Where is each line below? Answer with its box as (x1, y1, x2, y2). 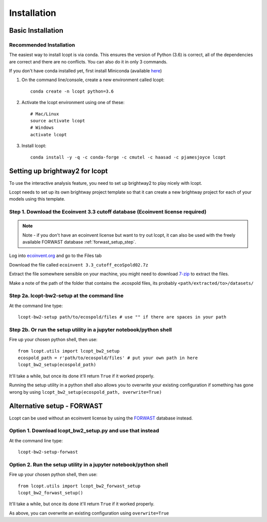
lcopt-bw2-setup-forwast (18, 449, 78, 455)
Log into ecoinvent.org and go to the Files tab (9, 253, 102, 259)
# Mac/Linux (30, 111, 59, 116)
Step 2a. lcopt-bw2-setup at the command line (9, 292, 124, 299)
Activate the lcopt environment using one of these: (21, 100, 125, 105)
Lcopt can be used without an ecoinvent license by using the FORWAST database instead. (9, 415, 193, 421)
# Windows (30, 125, 54, 131)
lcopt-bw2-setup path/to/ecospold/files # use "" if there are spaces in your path (18, 314, 227, 320)
